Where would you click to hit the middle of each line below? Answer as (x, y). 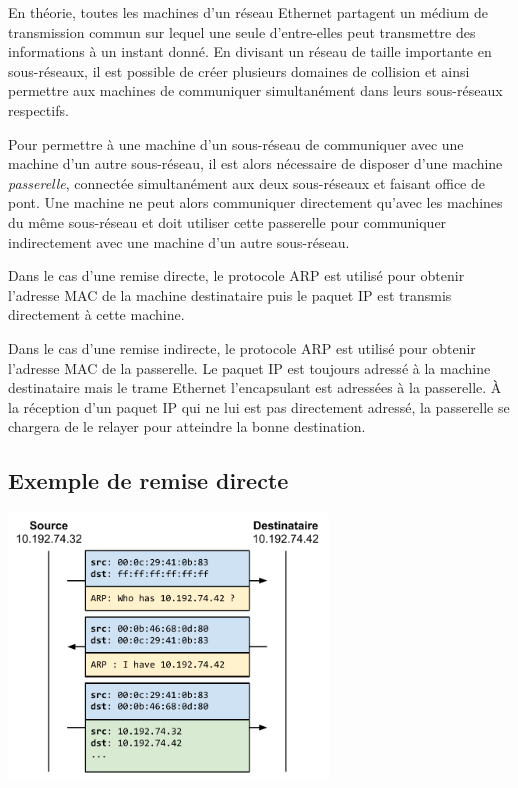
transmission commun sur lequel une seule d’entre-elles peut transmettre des (242, 31)
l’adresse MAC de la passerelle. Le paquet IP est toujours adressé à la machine (249, 367)
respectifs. (38, 109)
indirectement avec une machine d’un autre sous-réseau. (179, 241)
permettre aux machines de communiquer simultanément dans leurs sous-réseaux (255, 90)
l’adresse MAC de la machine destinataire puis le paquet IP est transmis (230, 294)
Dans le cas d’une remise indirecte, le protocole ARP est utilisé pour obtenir (242, 347)
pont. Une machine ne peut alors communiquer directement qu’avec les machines (255, 202)
